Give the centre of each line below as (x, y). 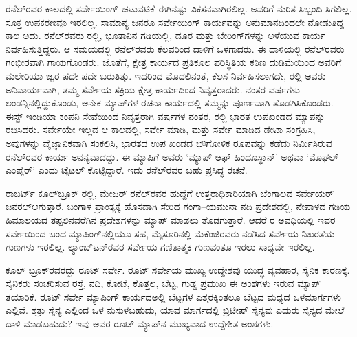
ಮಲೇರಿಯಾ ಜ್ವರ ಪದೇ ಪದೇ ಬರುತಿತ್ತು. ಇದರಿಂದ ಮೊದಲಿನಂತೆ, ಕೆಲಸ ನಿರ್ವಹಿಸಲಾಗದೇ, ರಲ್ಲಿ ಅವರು (166, 75)
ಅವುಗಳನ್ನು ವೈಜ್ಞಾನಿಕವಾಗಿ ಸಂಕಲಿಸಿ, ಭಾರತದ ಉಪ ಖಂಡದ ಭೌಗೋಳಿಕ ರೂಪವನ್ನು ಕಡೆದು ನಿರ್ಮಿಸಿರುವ (169, 142)
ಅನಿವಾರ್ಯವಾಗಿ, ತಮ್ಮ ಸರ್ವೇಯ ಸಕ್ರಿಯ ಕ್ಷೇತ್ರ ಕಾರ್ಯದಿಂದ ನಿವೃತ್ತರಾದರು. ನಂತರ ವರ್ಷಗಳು (153, 89)
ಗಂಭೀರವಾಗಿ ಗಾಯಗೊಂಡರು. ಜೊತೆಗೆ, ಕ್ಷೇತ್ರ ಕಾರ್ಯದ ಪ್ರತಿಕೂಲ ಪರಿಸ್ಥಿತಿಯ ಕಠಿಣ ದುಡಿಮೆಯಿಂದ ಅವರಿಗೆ (174, 62)
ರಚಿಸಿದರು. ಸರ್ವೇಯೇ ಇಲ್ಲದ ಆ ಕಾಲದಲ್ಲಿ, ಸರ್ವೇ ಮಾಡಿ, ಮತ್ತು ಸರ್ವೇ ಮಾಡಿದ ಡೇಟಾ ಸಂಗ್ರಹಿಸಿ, (161, 129)
